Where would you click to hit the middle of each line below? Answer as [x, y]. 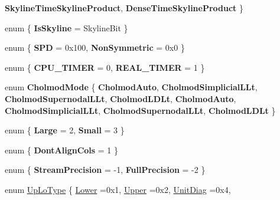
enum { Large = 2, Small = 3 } [65, 130]
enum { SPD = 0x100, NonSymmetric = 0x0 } [95, 47]
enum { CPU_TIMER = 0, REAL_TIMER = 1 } [105, 67]
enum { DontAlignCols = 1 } [62, 150]
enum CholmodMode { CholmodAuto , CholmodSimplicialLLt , [131, 87]
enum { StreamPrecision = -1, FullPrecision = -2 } [105, 170]
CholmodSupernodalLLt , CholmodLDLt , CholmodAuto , [121, 98]
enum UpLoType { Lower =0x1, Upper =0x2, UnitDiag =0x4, [118, 189]
